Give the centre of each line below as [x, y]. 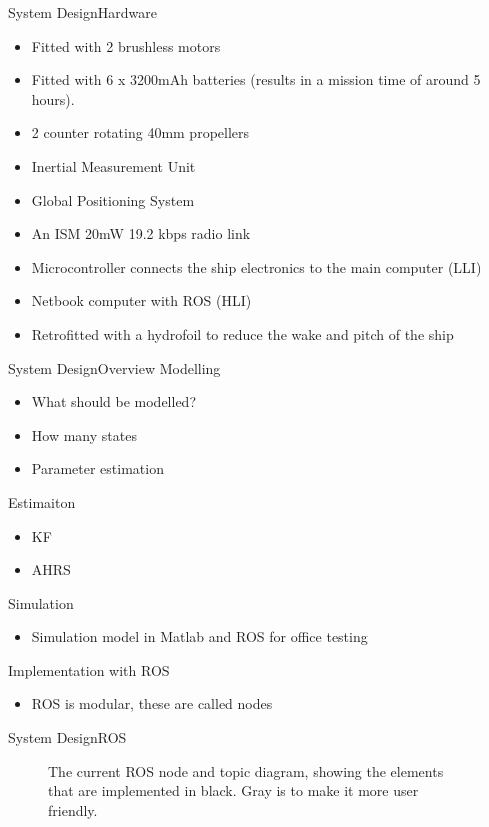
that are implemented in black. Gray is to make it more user [233, 790]
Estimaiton [42, 501]
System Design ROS [67, 737]
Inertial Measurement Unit [113, 165]
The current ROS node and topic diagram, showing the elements [246, 770]
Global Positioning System [113, 199]
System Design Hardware [82, 12]
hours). [53, 98]
